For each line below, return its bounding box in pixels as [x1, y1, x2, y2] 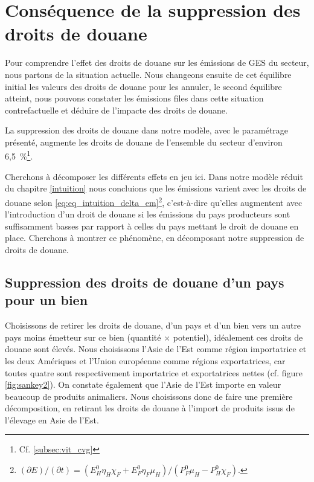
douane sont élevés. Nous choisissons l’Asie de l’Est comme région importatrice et [5, 342, 307, 355]
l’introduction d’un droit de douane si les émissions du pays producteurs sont [5, 208, 290, 220]
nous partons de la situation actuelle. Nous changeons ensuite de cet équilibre [5, 68, 292, 80]
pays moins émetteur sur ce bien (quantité [5, 330, 161, 343]
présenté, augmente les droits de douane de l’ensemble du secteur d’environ [5, 135, 283, 148]
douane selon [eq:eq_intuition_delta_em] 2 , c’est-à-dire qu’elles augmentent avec [5, 194, 303, 208]
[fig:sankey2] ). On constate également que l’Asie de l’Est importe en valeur [5, 378, 281, 391]
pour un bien [5, 291, 88, 309]
